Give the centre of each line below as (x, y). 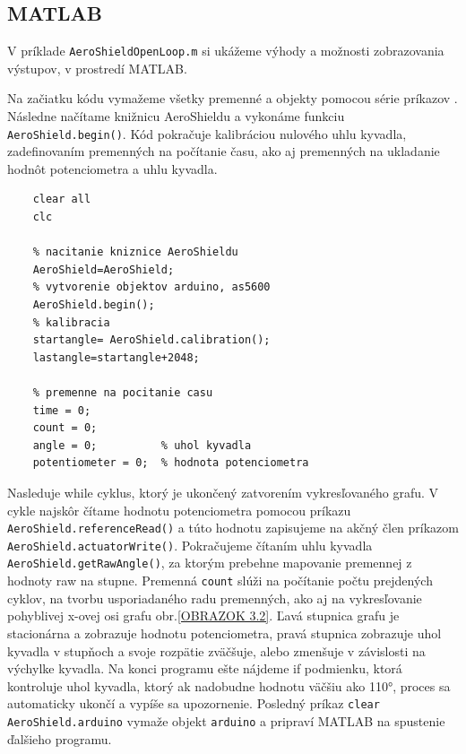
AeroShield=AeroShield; (104, 269)
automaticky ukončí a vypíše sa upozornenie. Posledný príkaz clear (194, 703)
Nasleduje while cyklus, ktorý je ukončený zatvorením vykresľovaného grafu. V (223, 492)
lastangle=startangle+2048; (116, 357)
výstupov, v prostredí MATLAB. (97, 68)
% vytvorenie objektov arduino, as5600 (151, 287)
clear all (62, 199)
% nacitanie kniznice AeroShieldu (135, 252)
